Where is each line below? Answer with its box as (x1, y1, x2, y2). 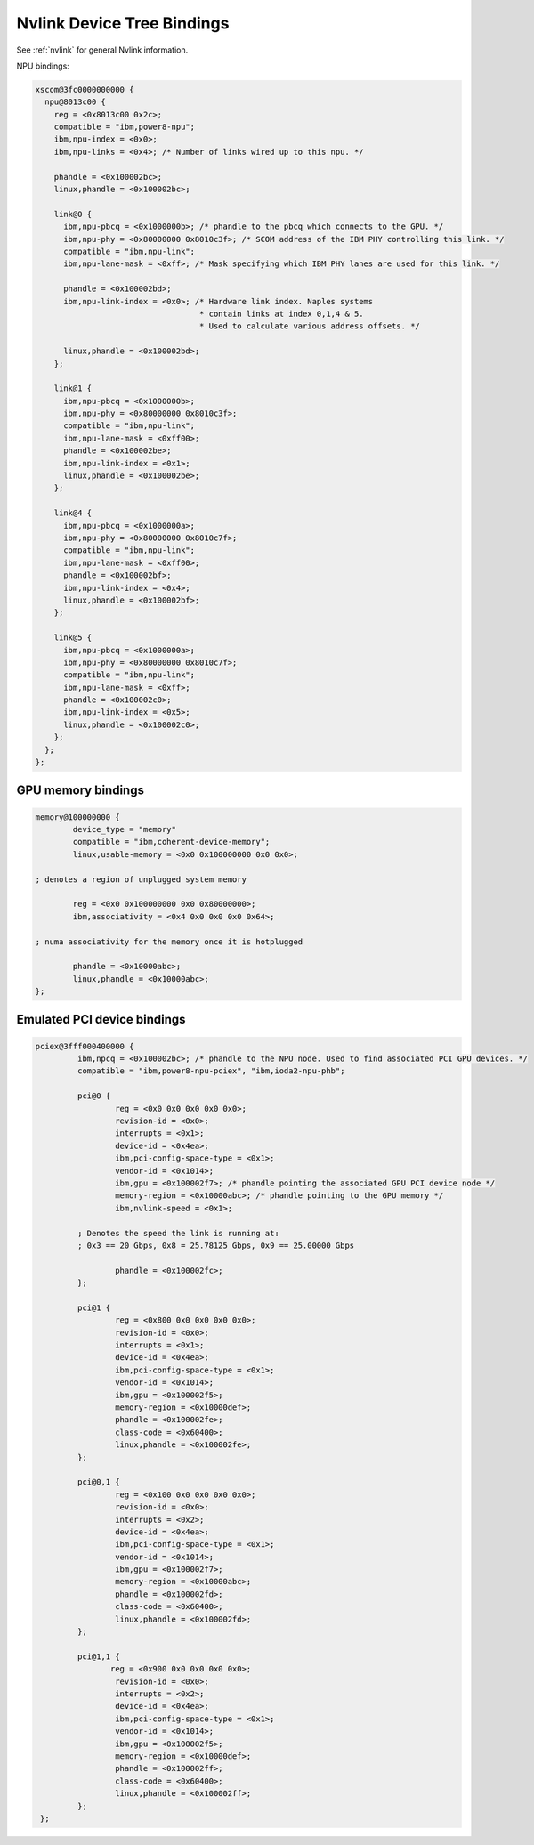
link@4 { (53, 508, 93, 518)
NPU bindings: (16, 61, 70, 71)
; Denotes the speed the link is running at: (77, 1228, 279, 1238)
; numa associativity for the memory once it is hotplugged (35, 936, 303, 947)
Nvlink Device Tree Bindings (16, 13, 230, 33)
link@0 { (53, 209, 93, 219)
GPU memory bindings (16, 783, 144, 798)
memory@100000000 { (35, 812, 120, 822)
